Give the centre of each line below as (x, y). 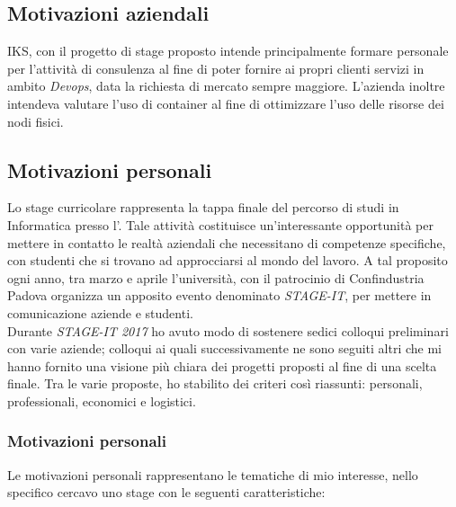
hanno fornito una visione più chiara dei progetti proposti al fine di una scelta (222, 365)
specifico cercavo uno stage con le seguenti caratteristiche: (166, 492)
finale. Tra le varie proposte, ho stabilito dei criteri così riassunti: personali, (215, 383)
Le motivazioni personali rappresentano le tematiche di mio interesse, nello (213, 474)
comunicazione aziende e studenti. (100, 312)
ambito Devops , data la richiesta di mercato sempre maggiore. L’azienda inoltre (226, 86)
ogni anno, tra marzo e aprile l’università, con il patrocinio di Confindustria (216, 277)
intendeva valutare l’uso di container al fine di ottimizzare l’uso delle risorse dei (226, 103)
